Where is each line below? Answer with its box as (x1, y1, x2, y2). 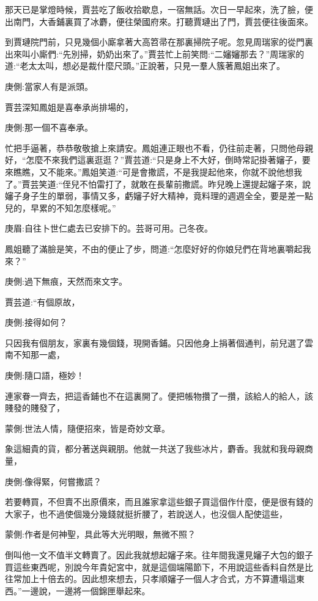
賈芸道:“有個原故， (5, 295, 80, 308)
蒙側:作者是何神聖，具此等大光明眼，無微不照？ (5, 528, 196, 541)
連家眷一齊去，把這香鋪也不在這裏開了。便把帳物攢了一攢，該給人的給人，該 (5, 389, 313, 402)
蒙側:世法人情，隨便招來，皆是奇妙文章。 (5, 421, 170, 434)
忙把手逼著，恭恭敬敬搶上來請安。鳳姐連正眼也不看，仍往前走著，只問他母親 (5, 141, 313, 154)
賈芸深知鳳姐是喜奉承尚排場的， (5, 100, 133, 113)
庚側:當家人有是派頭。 (5, 79, 93, 92)
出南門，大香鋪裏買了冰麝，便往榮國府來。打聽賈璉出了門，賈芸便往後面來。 (5, 15, 313, 27)
